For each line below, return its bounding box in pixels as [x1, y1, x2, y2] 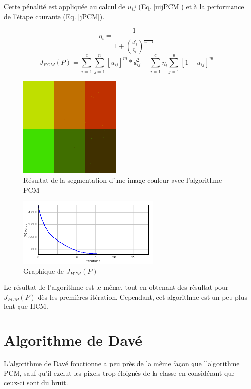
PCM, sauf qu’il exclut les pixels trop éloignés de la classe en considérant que [4, 367, 235, 378]
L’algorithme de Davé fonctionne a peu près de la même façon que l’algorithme [4, 358, 240, 368]
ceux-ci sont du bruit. [4, 377, 68, 388]
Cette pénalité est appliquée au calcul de [4, 1, 125, 11]
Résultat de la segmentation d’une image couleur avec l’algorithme [23, 175, 222, 185]
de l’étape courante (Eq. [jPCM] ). [4, 11, 105, 21]
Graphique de [23, 265, 64, 276]
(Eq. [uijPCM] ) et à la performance [138, 1, 244, 11]
